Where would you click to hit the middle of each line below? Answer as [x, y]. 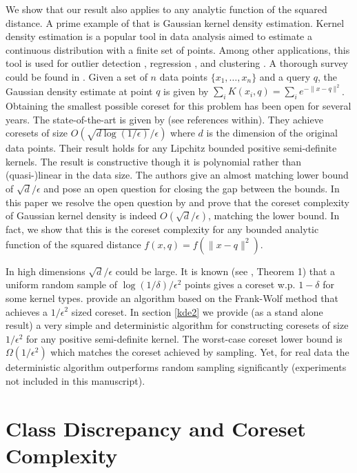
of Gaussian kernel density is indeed [81, 215]
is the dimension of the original [272, 133]
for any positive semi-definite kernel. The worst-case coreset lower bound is [184, 338]
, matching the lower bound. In [274, 215]
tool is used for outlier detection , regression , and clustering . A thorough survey [177, 63]
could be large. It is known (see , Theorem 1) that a [225, 271]
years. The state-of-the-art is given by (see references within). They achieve [164, 119]
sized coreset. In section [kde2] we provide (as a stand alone [197, 311]
